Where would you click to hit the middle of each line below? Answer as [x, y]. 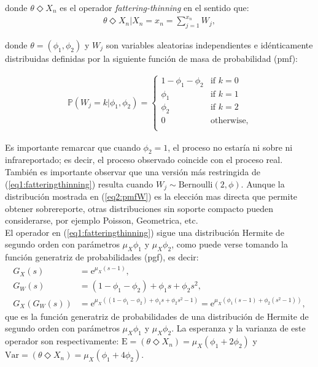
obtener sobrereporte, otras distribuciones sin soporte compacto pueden [139, 208]
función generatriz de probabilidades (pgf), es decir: [102, 257]
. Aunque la [263, 183]
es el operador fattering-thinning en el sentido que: [154, 7]
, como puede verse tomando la [230, 244]
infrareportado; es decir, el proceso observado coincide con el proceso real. [144, 160]
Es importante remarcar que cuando [73, 147]
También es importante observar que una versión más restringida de [133, 171]
